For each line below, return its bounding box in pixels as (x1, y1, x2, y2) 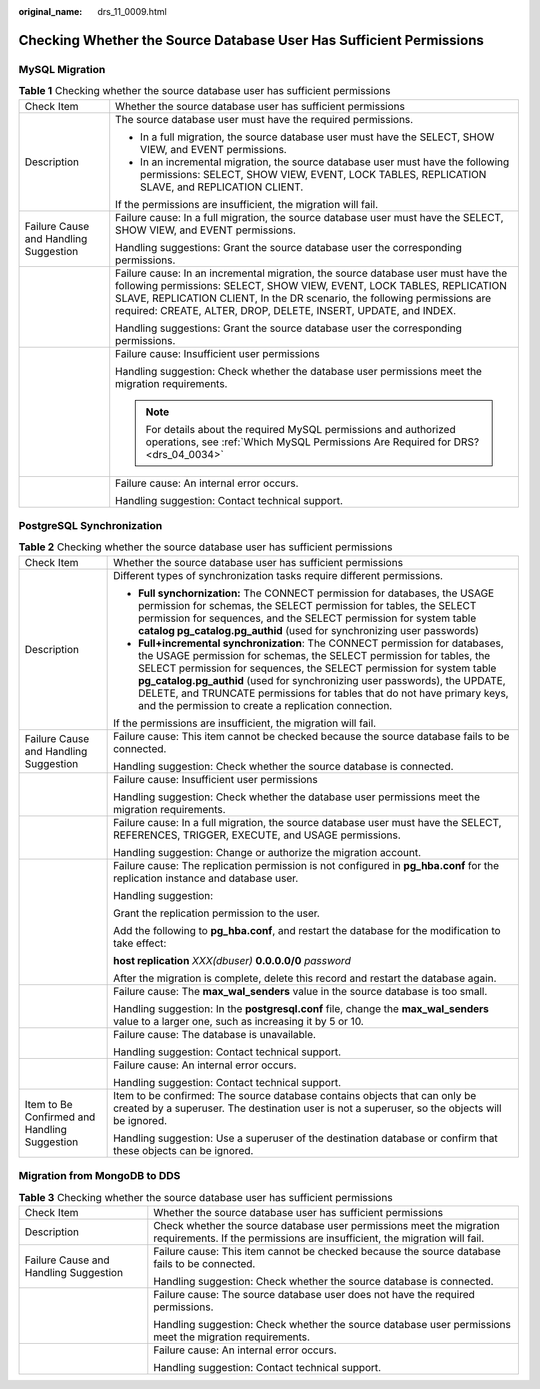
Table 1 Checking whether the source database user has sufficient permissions (18, 84, 391, 98)
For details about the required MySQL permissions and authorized (145, 422, 456, 436)
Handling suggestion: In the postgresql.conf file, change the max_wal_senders (113, 1001, 490, 1015)
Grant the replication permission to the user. (113, 906, 320, 920)
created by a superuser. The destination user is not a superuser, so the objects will (113, 1101, 502, 1115)
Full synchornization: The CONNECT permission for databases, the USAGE (138, 586, 495, 600)
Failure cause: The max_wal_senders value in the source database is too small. (113, 984, 488, 998)
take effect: (113, 936, 167, 950)
